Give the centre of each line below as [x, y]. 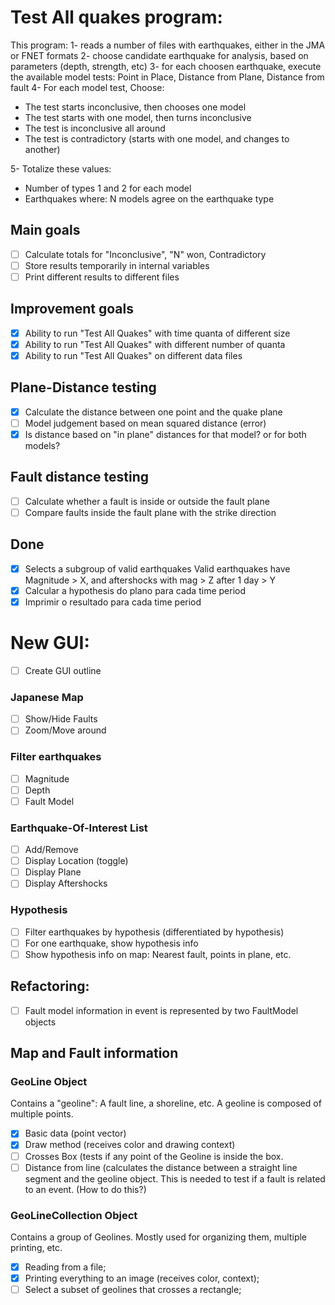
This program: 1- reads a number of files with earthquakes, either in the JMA [168, 45]
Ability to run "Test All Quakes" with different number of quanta [155, 344]
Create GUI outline [63, 670]
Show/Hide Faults [61, 719]
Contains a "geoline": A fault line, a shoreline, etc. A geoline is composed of [166, 1103]
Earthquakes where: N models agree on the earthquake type [149, 198]
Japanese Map [47, 697]
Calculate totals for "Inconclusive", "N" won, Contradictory [145, 254]
